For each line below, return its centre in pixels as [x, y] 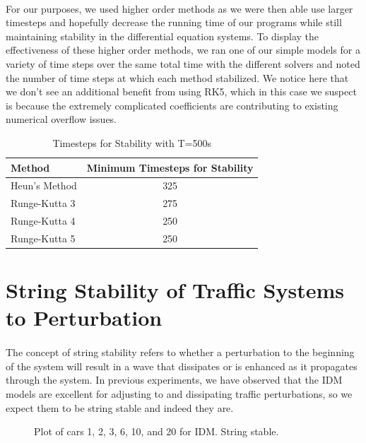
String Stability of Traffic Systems [175, 290]
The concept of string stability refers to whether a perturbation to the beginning [180, 352]
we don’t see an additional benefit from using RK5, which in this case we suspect [181, 91]
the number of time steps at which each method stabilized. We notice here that [177, 77]
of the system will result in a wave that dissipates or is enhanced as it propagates [182, 366]
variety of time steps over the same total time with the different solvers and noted [183, 63]
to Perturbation [84, 318]
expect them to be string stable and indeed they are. [120, 407]
